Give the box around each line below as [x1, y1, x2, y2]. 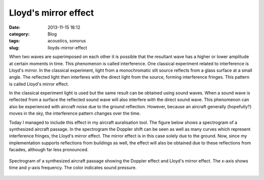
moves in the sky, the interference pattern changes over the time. [9, 110, 141, 117]
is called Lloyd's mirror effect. [9, 81, 69, 87]
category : [9, 31, 30, 37]
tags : [9, 38, 20, 44]
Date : [9, 24, 21, 30]
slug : [9, 44, 20, 51]
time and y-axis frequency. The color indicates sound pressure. [9, 164, 137, 170]
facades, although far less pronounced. [9, 147, 88, 153]
